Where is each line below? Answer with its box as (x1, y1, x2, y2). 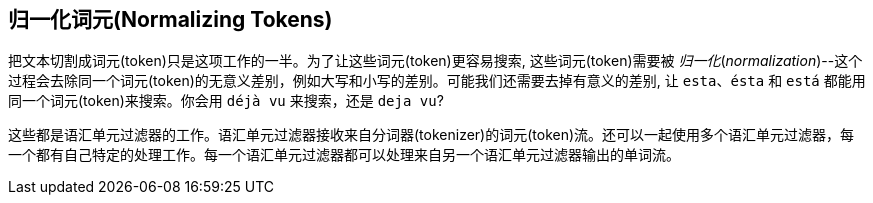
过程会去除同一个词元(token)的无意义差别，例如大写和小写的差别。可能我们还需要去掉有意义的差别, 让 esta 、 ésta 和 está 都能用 (8, 72, 866, 90)
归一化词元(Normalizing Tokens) (8, 7, 333, 32)
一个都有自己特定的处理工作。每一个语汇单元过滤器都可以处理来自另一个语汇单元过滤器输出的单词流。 (8, 146, 680, 164)
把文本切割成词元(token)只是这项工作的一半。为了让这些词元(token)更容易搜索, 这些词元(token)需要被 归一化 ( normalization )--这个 (8, 52, 863, 70)
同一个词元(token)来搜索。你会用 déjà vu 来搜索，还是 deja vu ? (8, 92, 444, 110)
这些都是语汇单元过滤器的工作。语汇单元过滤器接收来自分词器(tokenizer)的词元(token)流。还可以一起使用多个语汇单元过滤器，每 (8, 126, 855, 144)
